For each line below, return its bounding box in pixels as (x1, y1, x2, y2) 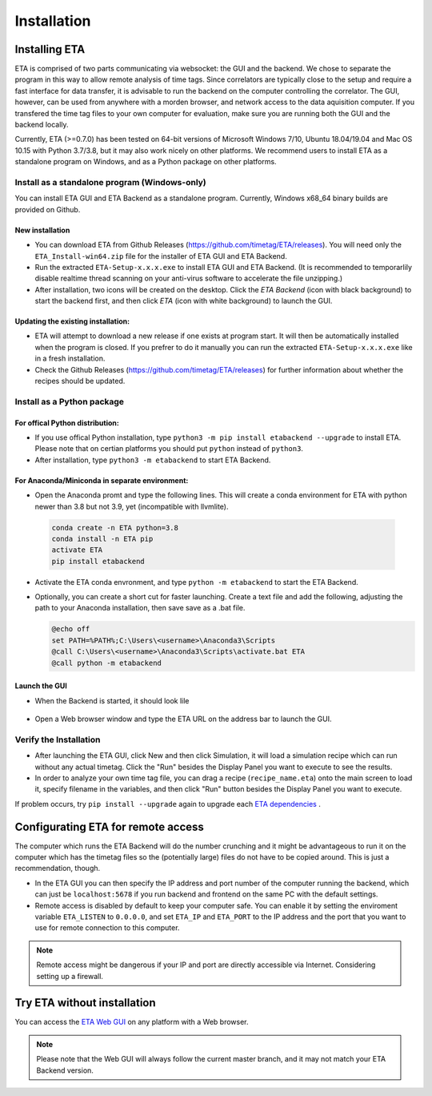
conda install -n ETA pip (51, 534, 154, 543)
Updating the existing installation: (14, 316, 130, 326)
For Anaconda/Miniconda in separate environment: (14, 475, 189, 485)
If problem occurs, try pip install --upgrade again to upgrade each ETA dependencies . (14, 799, 322, 808)
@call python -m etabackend (51, 658, 162, 667)
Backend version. (36, 1066, 94, 1075)
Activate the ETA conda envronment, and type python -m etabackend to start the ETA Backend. (34, 577, 359, 586)
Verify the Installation (14, 734, 101, 745)
